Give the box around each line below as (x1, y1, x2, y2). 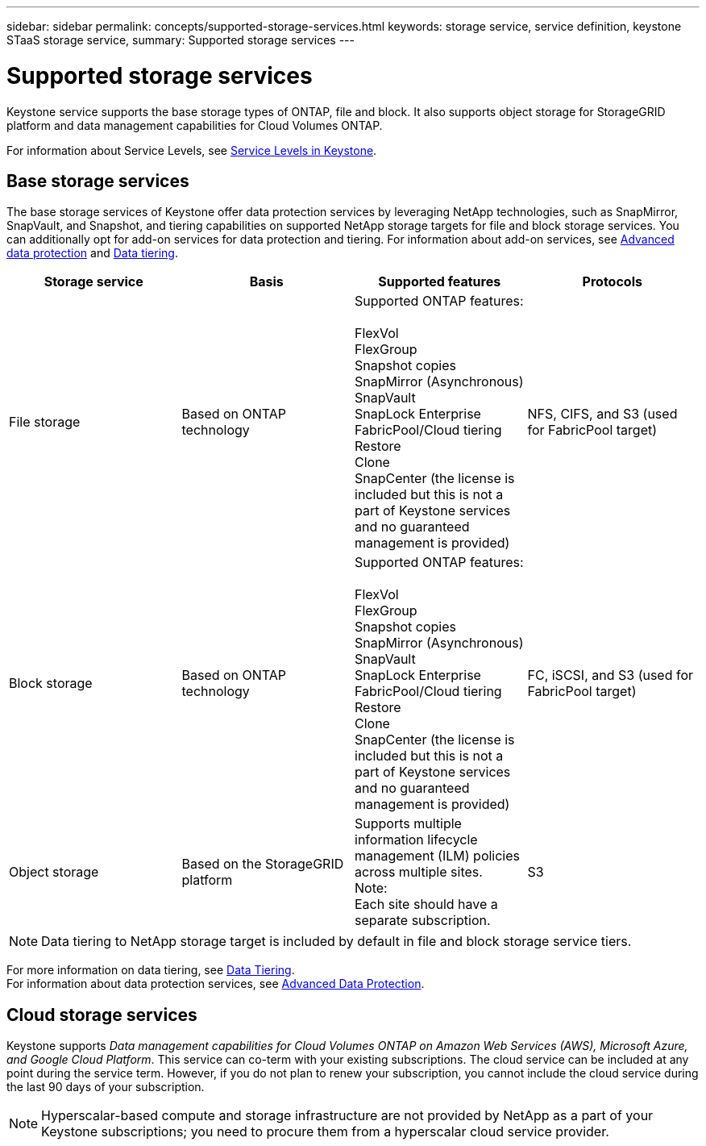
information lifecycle (355, 831, 478, 848)
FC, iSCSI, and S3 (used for (527, 667, 694, 684)
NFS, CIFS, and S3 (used (527, 406, 678, 423)
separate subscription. (355, 912, 491, 929)
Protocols (582, 273, 642, 290)
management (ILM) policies (355, 848, 521, 865)
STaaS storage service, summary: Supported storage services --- (6, 33, 355, 47)
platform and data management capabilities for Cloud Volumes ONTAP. (6, 118, 383, 132)
